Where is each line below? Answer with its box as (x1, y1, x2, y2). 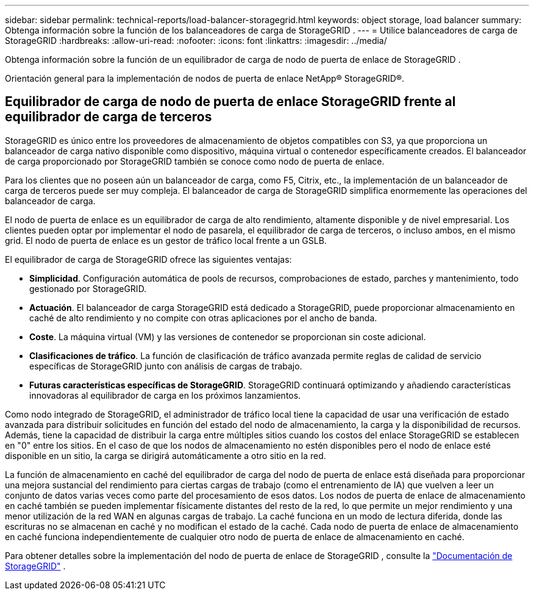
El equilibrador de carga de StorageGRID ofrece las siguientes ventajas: (5, 254, 292, 265)
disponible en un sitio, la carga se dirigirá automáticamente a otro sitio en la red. (5, 450, 326, 461)
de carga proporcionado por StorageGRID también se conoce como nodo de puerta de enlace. (5, 155, 385, 166)
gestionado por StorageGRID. (29, 283, 147, 294)
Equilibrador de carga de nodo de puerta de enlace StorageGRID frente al (5, 94, 456, 110)
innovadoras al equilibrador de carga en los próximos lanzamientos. (29, 390, 301, 401)
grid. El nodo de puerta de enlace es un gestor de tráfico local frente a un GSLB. (5, 235, 327, 246)
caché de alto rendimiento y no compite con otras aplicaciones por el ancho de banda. (29, 312, 377, 323)
